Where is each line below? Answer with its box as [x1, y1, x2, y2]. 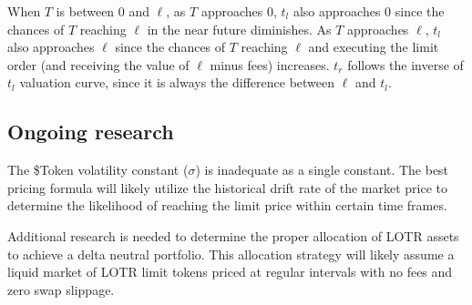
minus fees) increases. [210, 55, 330, 74]
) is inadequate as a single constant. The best [195, 160, 449, 179]
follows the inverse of [347, 55, 464, 74]
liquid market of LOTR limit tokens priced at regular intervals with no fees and [7, 262, 453, 281]
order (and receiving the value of [7, 55, 190, 74]
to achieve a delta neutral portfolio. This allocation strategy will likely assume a [7, 244, 455, 263]
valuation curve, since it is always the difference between [19, 73, 335, 92]
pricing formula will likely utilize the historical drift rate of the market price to [7, 178, 447, 197]
